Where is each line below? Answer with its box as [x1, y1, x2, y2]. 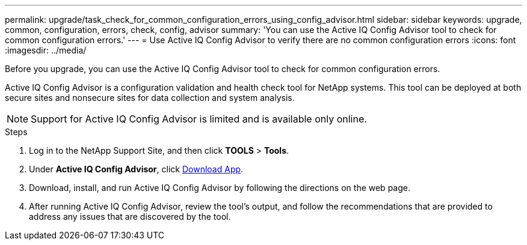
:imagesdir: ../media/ [5, 45, 87, 55]
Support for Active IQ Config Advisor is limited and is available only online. [31, 113, 367, 125]
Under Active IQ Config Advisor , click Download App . [29, 164, 244, 174]
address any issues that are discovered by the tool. [29, 211, 231, 222]
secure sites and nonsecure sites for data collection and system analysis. [5, 92, 295, 103]
